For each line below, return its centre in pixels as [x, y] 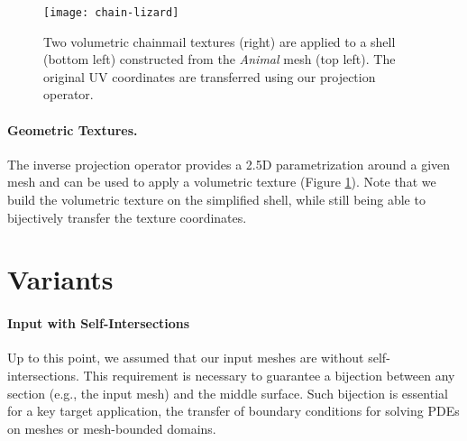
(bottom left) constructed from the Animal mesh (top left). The [220, 59]
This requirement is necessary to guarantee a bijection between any [269, 375]
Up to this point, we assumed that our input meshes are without [186, 358]
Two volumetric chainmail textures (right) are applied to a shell [220, 41]
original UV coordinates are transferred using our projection [210, 76]
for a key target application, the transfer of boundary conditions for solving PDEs [233, 411]
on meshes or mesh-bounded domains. [112, 428]
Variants [60, 279]
